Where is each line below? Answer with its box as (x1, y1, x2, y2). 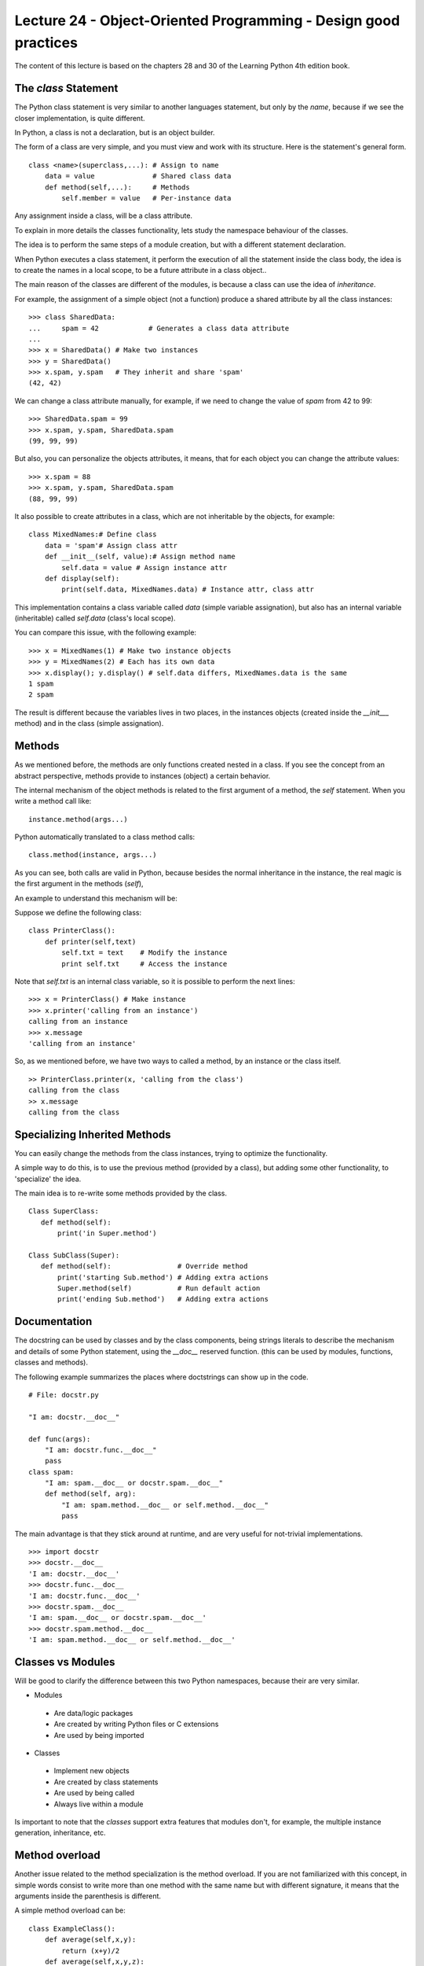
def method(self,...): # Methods (44, 182, 190, 192)
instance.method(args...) (28, 815, 129, 823)
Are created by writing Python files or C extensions (53, 1719, 219, 1729)
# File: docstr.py (28, 1390, 100, 1399)
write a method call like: (14, 797, 92, 806)
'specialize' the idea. (14, 1174, 82, 1184)
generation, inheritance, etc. (14, 1828, 106, 1838)
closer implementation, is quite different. (14, 113, 145, 123)
